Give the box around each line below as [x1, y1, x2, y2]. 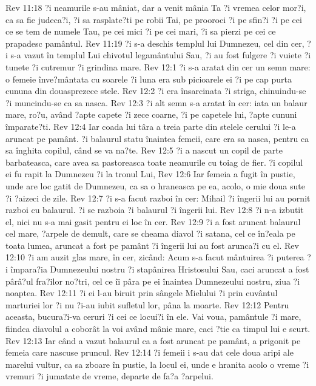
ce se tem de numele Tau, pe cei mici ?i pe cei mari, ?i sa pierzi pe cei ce [5, 25, 276, 38]
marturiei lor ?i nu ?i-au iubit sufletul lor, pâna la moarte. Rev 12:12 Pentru [5, 298, 289, 311]
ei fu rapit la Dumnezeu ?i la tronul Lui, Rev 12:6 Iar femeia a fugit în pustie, [5, 168, 295, 180]
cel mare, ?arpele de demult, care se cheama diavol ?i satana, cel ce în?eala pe [5, 227, 295, 240]
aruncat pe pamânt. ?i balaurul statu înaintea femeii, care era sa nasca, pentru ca [5, 132, 309, 144]
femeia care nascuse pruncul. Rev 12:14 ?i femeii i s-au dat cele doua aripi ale [5, 346, 294, 359]
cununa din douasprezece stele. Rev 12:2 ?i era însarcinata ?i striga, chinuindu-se [5, 84, 306, 97]
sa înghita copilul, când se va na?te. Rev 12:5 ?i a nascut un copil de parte [5, 144, 283, 157]
